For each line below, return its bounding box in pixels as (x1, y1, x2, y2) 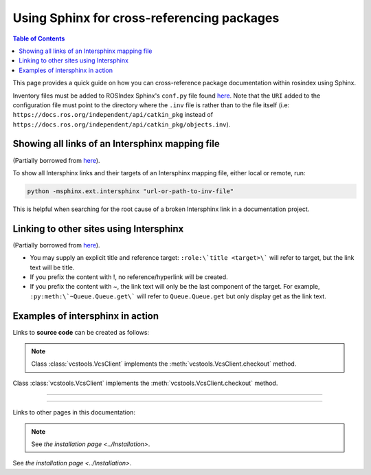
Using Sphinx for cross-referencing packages (12, 10, 280, 25)
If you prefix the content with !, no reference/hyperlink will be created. (30, 273, 228, 281)
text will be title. (30, 263, 75, 272)
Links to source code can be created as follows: (12, 328, 150, 336)
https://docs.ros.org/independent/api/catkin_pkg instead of (12, 111, 213, 119)
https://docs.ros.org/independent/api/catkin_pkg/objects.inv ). (12, 120, 231, 129)
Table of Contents (12, 34, 65, 43)
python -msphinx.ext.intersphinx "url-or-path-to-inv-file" (27, 187, 234, 195)
